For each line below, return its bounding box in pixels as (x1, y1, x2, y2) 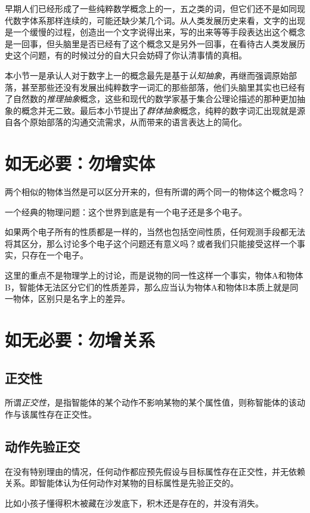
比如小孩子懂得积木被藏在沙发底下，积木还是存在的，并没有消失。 (5, 496, 263, 509)
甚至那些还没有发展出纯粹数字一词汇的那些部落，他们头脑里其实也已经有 (21, 81, 305, 93)
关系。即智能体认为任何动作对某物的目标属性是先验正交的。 (5, 477, 238, 489)
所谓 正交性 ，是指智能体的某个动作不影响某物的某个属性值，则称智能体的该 (5, 396, 297, 409)
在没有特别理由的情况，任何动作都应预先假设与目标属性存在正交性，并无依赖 (5, 465, 305, 477)
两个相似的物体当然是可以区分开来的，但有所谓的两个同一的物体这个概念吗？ (5, 186, 305, 198)
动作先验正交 (5, 437, 80, 455)
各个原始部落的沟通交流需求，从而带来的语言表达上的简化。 (13, 116, 247, 128)
